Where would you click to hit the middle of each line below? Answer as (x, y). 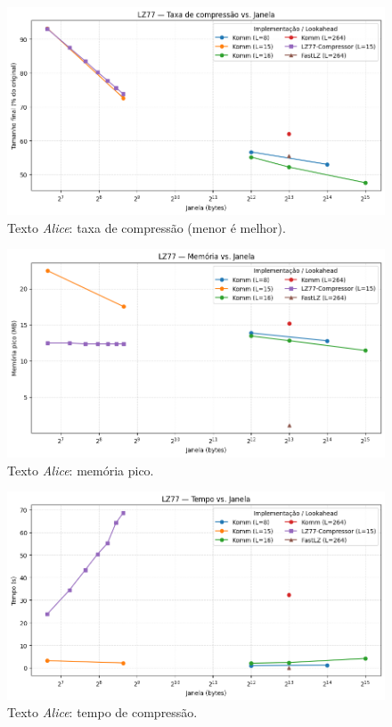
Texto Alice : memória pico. (81, 470)
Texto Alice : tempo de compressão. (102, 712)
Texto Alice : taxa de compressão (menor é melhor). (147, 227)
